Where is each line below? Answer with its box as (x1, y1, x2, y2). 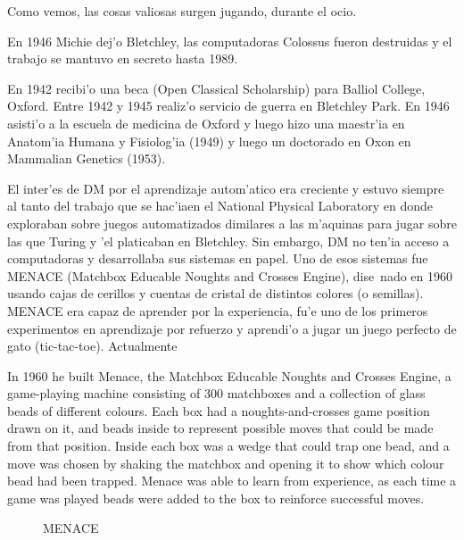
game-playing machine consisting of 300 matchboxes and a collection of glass (7, 384, 426, 403)
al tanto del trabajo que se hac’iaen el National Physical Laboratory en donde (7, 196, 434, 215)
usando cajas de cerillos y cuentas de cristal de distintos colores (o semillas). (7, 284, 424, 303)
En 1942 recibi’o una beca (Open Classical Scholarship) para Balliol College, (7, 79, 426, 97)
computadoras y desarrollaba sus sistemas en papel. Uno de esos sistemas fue (7, 249, 428, 268)
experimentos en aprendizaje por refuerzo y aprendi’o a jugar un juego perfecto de (7, 319, 457, 337)
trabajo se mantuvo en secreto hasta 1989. (7, 49, 238, 68)
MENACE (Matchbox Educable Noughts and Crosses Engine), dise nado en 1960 (7, 266, 452, 285)
